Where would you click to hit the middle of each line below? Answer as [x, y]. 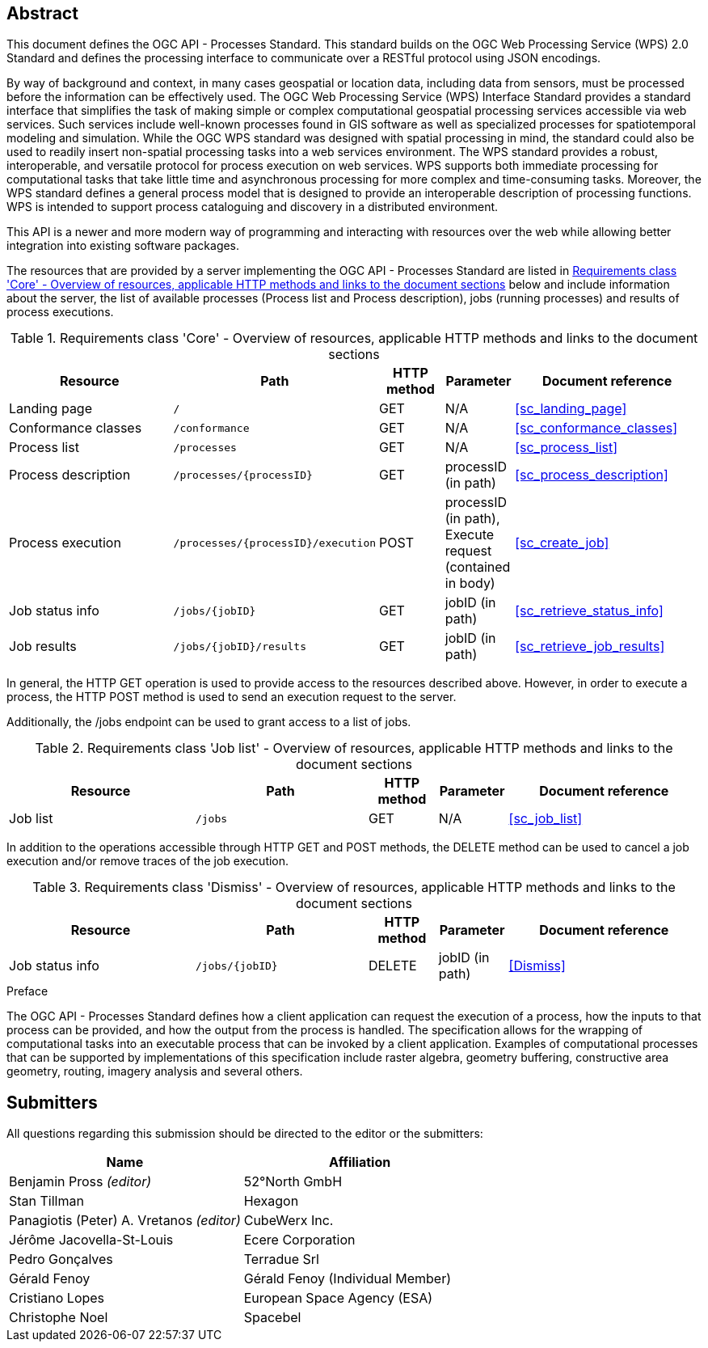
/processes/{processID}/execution [275, 543]
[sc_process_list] [567, 448]
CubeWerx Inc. [289, 1221]
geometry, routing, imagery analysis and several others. [155, 1071]
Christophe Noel [59, 1318]
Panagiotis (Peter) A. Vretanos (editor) [125, 1221]
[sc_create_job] [562, 543]
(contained [478, 567]
